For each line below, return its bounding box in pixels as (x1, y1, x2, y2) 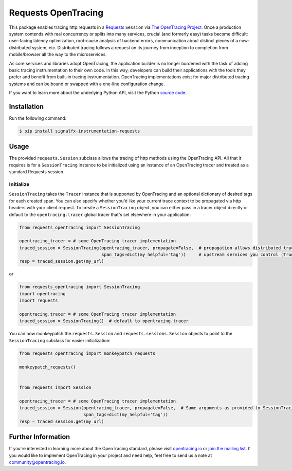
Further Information (9, 433, 70, 441)
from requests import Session (19, 384, 91, 390)
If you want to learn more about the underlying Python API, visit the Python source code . (9, 90, 187, 96)
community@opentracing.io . (9, 459, 66, 465)
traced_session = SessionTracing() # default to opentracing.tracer (19, 318, 189, 324)
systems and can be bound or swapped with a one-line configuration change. (9, 81, 165, 87)
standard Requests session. (9, 169, 65, 175)
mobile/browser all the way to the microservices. (9, 52, 107, 57)
